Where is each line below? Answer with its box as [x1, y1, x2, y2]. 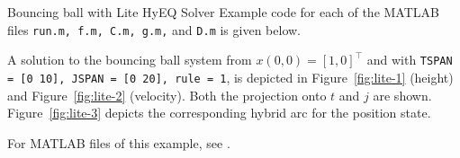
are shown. [373, 85, 432, 104]
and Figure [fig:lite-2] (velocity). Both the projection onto [7, 85, 327, 104]
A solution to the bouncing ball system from [7, 50, 252, 69]
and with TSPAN [366, 50, 453, 69]
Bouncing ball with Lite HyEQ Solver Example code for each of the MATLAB [7, 3, 439, 21]
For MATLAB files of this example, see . [7, 133, 230, 152]
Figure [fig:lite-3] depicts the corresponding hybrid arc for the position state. [7, 103, 431, 122]
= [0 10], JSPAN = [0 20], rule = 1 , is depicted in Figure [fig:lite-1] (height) [7, 67, 454, 86]
